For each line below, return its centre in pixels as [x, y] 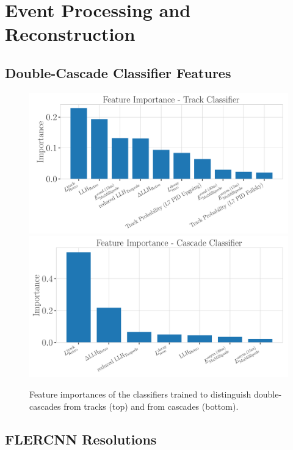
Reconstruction [70, 34]
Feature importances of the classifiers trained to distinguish [140, 394]
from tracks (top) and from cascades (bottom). [151, 406]
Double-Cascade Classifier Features [118, 72]
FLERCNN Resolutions [81, 439]
